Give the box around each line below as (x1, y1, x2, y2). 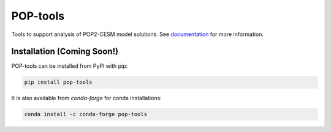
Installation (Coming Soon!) (11, 46, 119, 57)
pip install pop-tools (24, 79, 93, 86)
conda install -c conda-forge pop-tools (24, 111, 147, 118)
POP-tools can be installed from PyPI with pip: (11, 62, 128, 70)
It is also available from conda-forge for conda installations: (11, 95, 162, 102)
